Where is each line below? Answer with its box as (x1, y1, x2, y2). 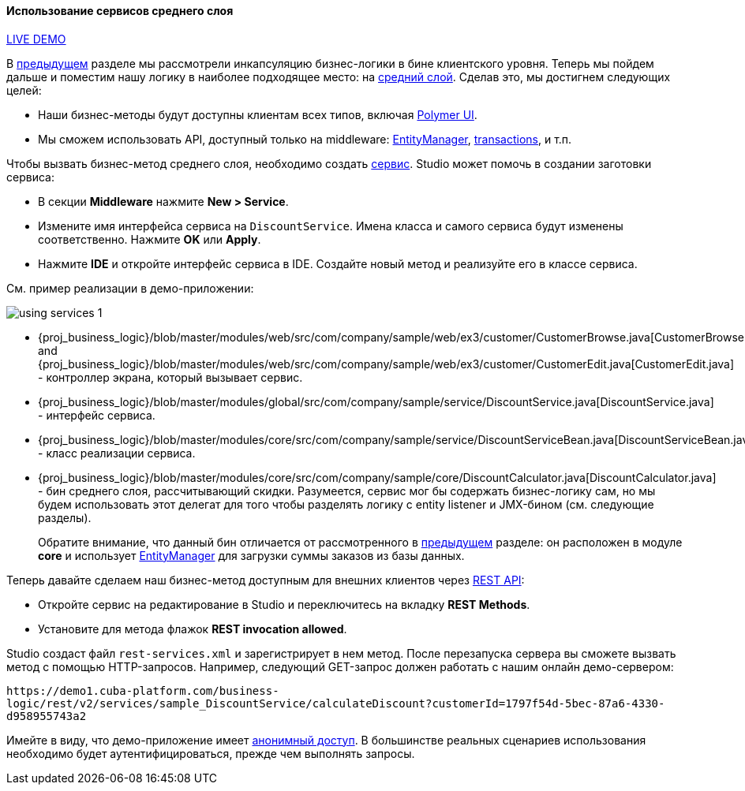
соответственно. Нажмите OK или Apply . (38, 232, 261, 246)
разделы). (38, 510, 92, 524)
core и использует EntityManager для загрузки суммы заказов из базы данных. (38, 548, 465, 562)
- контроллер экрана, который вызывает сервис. (38, 370, 303, 384)
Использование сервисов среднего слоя (6, 4, 234, 17)
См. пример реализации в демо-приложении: (6, 281, 254, 295)
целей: (6, 83, 42, 97)
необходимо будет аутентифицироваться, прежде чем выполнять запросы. (6, 746, 415, 760)
